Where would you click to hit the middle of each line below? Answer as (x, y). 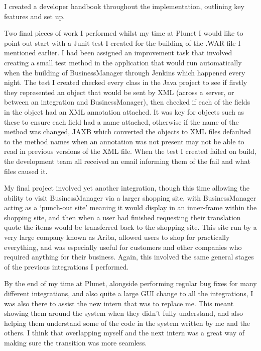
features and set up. (35, 16)
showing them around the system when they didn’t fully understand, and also (124, 313)
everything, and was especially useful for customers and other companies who (123, 247)
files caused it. (26, 171)
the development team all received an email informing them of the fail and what (127, 161)
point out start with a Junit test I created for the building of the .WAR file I (122, 42)
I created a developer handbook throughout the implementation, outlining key (124, 6)
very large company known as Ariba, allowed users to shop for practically (117, 237)
